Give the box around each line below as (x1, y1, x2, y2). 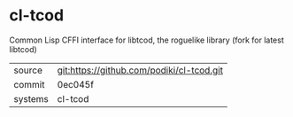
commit (13, 78, 45, 90)
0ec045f (57, 78, 95, 90)
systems (13, 92, 49, 105)
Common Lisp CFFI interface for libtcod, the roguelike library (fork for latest (9, 35, 285, 45)
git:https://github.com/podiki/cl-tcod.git (57, 64, 224, 76)
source (13, 64, 42, 76)
